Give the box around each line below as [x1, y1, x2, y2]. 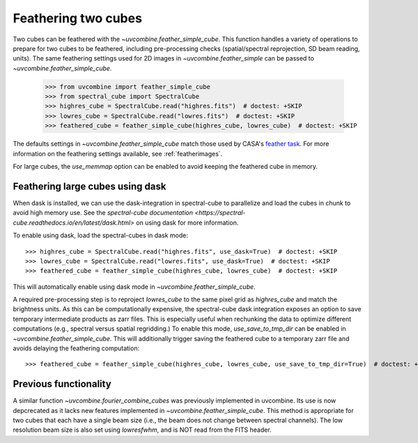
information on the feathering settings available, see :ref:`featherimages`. [13, 149, 223, 158]
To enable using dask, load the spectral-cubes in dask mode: [13, 231, 188, 240]
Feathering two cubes [13, 10, 143, 26]
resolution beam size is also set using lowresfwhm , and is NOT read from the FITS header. [13, 426, 272, 434]
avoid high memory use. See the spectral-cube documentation [13, 209, 193, 217]
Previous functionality [13, 378, 111, 390]
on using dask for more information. [136, 218, 239, 227]
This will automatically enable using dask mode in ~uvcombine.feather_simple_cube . [13, 283, 256, 291]
